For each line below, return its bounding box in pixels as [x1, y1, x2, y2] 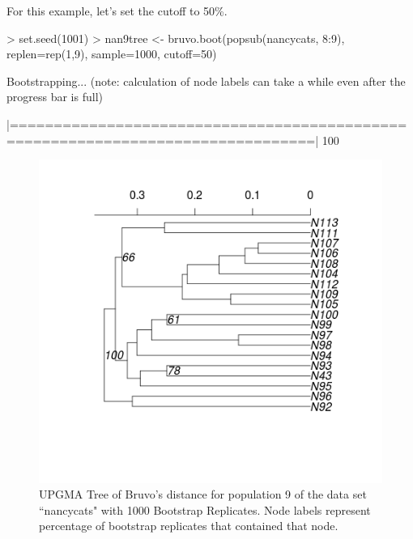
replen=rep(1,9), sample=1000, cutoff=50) [6, 45, 217, 62]
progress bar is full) [6, 88, 103, 105]
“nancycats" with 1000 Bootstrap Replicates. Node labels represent [39, 501, 371, 518]
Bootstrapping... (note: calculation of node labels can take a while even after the [6, 72, 406, 89]
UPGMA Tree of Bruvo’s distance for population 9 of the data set [39, 486, 367, 503]
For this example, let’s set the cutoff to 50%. [6, 2, 228, 19]
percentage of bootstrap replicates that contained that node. [39, 517, 338, 534]
